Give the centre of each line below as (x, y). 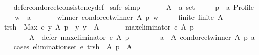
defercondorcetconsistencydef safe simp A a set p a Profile (134, 7)
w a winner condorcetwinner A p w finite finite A (119, 17)
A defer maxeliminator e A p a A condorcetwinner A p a (142, 36)
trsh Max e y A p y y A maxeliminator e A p (99, 27)
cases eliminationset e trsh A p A (73, 47)
